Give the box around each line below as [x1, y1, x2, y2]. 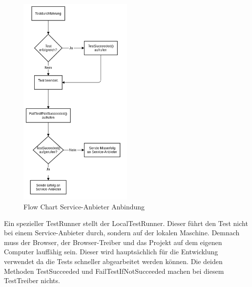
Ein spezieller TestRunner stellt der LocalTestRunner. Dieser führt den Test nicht [4, 218, 248, 228]
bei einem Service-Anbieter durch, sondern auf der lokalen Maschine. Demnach [4, 227, 240, 238]
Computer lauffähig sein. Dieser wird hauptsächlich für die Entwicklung [4, 246, 218, 257]
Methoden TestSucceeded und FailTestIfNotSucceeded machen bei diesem [4, 266, 224, 276]
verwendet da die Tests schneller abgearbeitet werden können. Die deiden [4, 256, 223, 266]
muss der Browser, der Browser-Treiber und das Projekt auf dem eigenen [4, 237, 222, 247]
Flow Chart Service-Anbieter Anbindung [23, 201, 145, 211]
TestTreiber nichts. [4, 275, 60, 286]
